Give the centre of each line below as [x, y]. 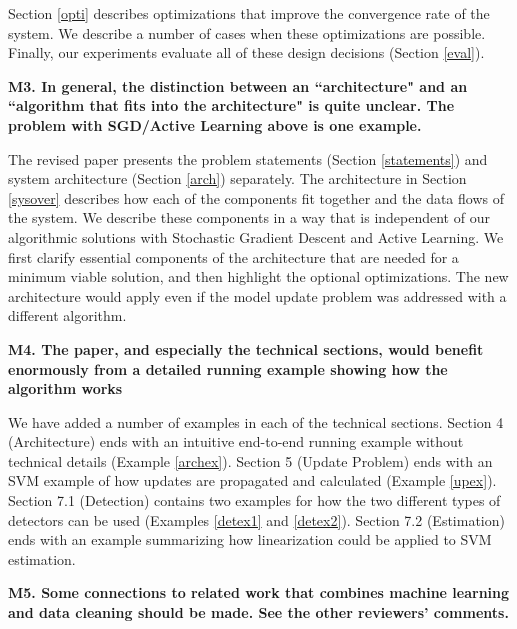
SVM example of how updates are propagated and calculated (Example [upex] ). [252, 480]
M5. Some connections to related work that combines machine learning [259, 592]
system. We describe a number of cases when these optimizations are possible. [247, 32]
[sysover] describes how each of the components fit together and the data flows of [256, 197]
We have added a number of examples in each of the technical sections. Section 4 [256, 421]
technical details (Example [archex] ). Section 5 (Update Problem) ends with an [250, 460]
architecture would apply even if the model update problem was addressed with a [257, 295]
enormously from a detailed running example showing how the [228, 368]
